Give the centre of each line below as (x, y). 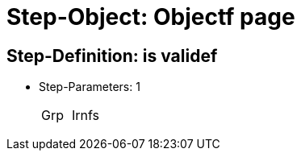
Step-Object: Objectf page (151, 17)
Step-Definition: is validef (112, 56)
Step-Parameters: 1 (90, 87)
